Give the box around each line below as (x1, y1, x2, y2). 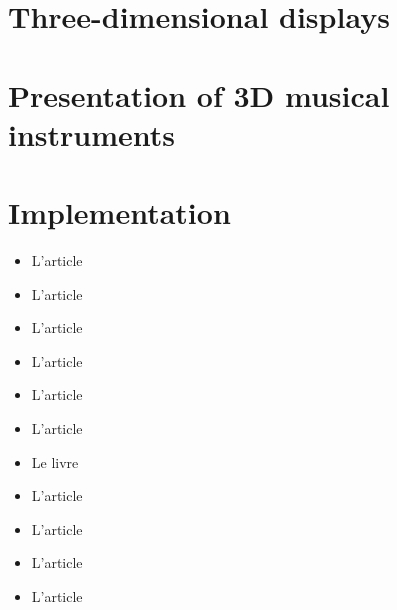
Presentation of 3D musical (8, 74, 390, 115)
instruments (8, 113, 176, 154)
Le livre (31, 451, 79, 472)
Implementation (8, 192, 231, 233)
